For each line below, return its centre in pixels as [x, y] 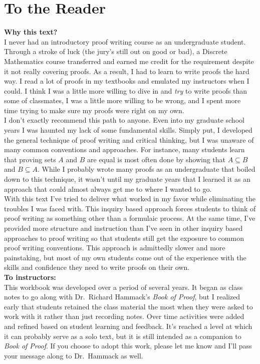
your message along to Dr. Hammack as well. [74, 355]
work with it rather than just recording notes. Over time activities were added [124, 316]
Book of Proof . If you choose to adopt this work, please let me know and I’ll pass [128, 346]
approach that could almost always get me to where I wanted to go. [108, 189]
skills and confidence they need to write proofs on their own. [97, 267]
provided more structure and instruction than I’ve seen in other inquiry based [123, 228]
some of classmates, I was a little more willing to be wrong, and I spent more [122, 100]
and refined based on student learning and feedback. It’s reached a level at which [128, 326]
